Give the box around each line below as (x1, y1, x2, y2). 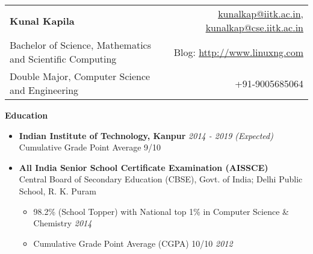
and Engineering (10, 83, 79, 97)
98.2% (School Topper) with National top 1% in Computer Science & (33, 205, 289, 217)
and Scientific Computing (10, 52, 117, 66)
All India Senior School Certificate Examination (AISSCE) (19, 161, 268, 173)
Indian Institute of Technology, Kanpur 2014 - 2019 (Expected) (19, 129, 273, 141)
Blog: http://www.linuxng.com (173, 45, 303, 59)
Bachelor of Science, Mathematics (10, 38, 151, 52)
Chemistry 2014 (33, 217, 92, 229)
